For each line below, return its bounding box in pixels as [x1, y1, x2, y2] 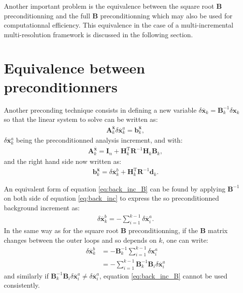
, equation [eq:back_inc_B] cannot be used [99, 270, 228, 280]
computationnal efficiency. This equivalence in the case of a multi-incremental [4, 20, 233, 30]
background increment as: [4, 203, 80, 213]
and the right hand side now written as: [4, 156, 121, 166]
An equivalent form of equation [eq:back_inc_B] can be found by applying [4, 183, 226, 193]
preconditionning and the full [4, 10, 90, 20]
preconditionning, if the [128, 225, 198, 235]
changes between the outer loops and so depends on [4, 234, 157, 245]
